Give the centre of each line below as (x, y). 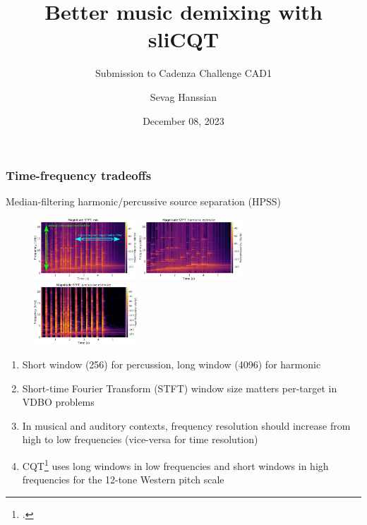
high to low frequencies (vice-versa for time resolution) (140, 439)
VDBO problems (58, 402)
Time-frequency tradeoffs (79, 175)
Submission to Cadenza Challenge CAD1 (183, 73)
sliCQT (183, 39)
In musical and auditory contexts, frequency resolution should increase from (186, 425)
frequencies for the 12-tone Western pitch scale (123, 479)
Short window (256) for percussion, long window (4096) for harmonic (172, 364)
